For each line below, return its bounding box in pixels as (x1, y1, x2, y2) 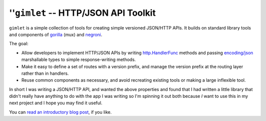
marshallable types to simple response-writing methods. (21, 57, 136, 62)
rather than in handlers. (21, 70, 69, 76)
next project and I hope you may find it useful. (9, 100, 103, 106)
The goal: (9, 41, 29, 47)
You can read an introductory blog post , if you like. (9, 109, 112, 115)
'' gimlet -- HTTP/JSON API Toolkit (9, 7, 156, 18)
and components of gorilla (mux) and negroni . (9, 31, 102, 37)
